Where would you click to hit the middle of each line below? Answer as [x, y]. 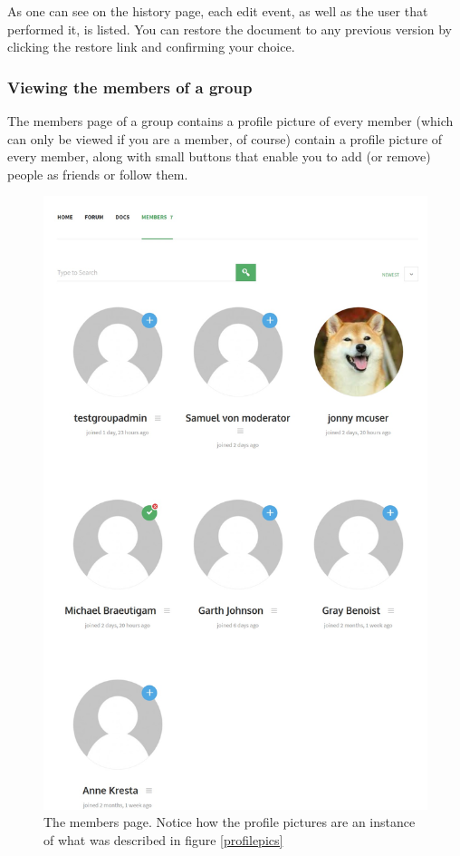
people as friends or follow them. [98, 174]
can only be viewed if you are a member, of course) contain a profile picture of [225, 138]
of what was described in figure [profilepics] [163, 839]
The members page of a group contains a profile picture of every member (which [230, 121]
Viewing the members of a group [130, 87]
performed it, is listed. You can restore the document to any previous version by [230, 29]
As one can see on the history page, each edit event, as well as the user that [218, 11]
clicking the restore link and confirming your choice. [151, 47]
